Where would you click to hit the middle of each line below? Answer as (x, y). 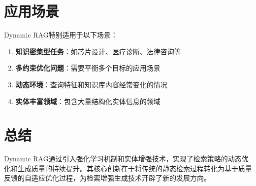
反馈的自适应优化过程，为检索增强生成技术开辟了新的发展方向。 (107, 178)
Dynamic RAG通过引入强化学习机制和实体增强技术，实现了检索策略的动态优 (126, 159)
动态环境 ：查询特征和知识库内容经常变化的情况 (91, 84)
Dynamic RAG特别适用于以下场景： (61, 35)
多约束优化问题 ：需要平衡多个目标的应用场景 (88, 68)
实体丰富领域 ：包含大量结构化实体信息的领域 (88, 101)
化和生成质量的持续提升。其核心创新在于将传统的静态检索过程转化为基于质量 (128, 168)
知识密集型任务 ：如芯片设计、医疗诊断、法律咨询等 (98, 51)
